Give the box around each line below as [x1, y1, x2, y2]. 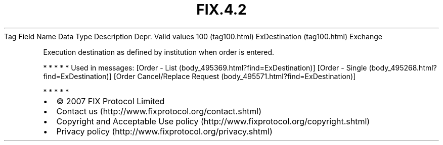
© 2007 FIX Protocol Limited [56, 96, 165, 106]
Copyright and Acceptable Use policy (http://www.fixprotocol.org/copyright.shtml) [56, 116, 370, 126]
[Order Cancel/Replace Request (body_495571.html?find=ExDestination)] [113, 71, 356, 81]
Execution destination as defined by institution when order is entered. [43, 47, 274, 56]
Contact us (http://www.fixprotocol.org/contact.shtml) [56, 106, 262, 116]
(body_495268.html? [369, 63, 437, 72]
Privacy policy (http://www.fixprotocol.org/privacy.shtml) [56, 126, 273, 136]
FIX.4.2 [196, 1, 247, 18]
